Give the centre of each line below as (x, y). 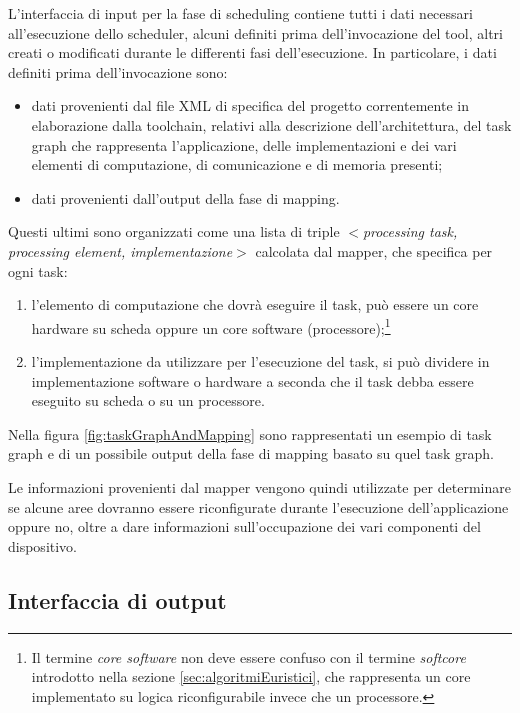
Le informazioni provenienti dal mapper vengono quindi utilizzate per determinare (259, 486)
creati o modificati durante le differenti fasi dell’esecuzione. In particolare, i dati (252, 52)
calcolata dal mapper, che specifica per (374, 250)
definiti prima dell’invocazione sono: (118, 71)
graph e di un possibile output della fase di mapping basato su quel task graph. (251, 453)
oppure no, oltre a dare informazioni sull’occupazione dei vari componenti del (244, 526)
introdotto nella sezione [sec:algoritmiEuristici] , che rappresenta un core (251, 676)
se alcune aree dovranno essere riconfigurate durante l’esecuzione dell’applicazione (258, 506)
